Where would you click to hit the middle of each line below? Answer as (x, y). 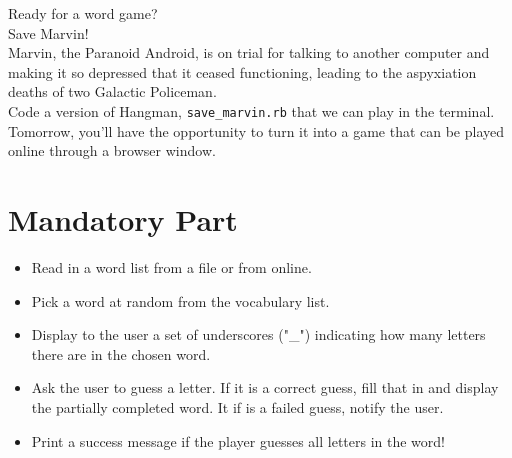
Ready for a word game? (83, 13)
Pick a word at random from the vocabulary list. (180, 300)
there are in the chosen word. (121, 353)
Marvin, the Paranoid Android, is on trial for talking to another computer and (249, 52)
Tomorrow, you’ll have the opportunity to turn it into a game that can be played (256, 130)
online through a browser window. (112, 150)
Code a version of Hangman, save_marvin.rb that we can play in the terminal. (251, 110)
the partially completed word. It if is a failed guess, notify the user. (237, 406)
